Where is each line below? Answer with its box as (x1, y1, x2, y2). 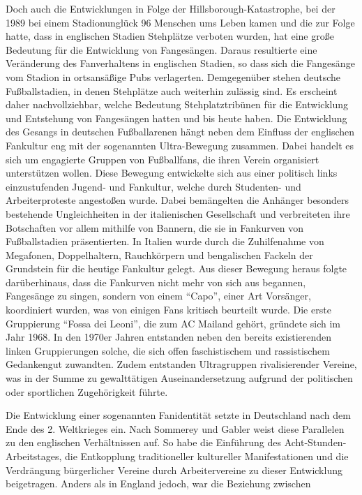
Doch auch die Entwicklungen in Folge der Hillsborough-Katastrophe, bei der (6, 1, 335, 15)
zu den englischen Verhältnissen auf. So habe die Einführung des (6, 435, 281, 450)
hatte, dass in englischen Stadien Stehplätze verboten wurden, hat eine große (6, 29, 334, 43)
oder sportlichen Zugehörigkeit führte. (6, 384, 168, 399)
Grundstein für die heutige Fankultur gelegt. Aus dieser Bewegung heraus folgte (6, 261, 347, 276)
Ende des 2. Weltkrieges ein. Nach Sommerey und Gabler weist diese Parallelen (6, 421, 345, 436)
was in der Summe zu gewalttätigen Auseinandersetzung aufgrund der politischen (6, 371, 353, 385)
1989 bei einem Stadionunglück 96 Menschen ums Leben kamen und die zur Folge (6, 15, 355, 29)
